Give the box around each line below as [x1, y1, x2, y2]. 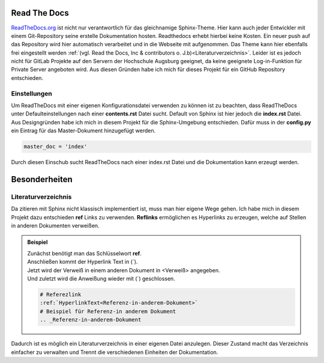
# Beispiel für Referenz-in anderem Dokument [40, 308, 176, 315]
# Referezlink [40, 291, 82, 298]
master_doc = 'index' [23, 143, 88, 150]
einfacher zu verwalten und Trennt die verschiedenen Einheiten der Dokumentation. [11, 349, 218, 356]
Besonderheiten [11, 174, 73, 185]
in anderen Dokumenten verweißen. [11, 222, 100, 230]
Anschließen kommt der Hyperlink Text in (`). [27, 258, 138, 266]
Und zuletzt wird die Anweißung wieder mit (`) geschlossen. [27, 275, 175, 282]
